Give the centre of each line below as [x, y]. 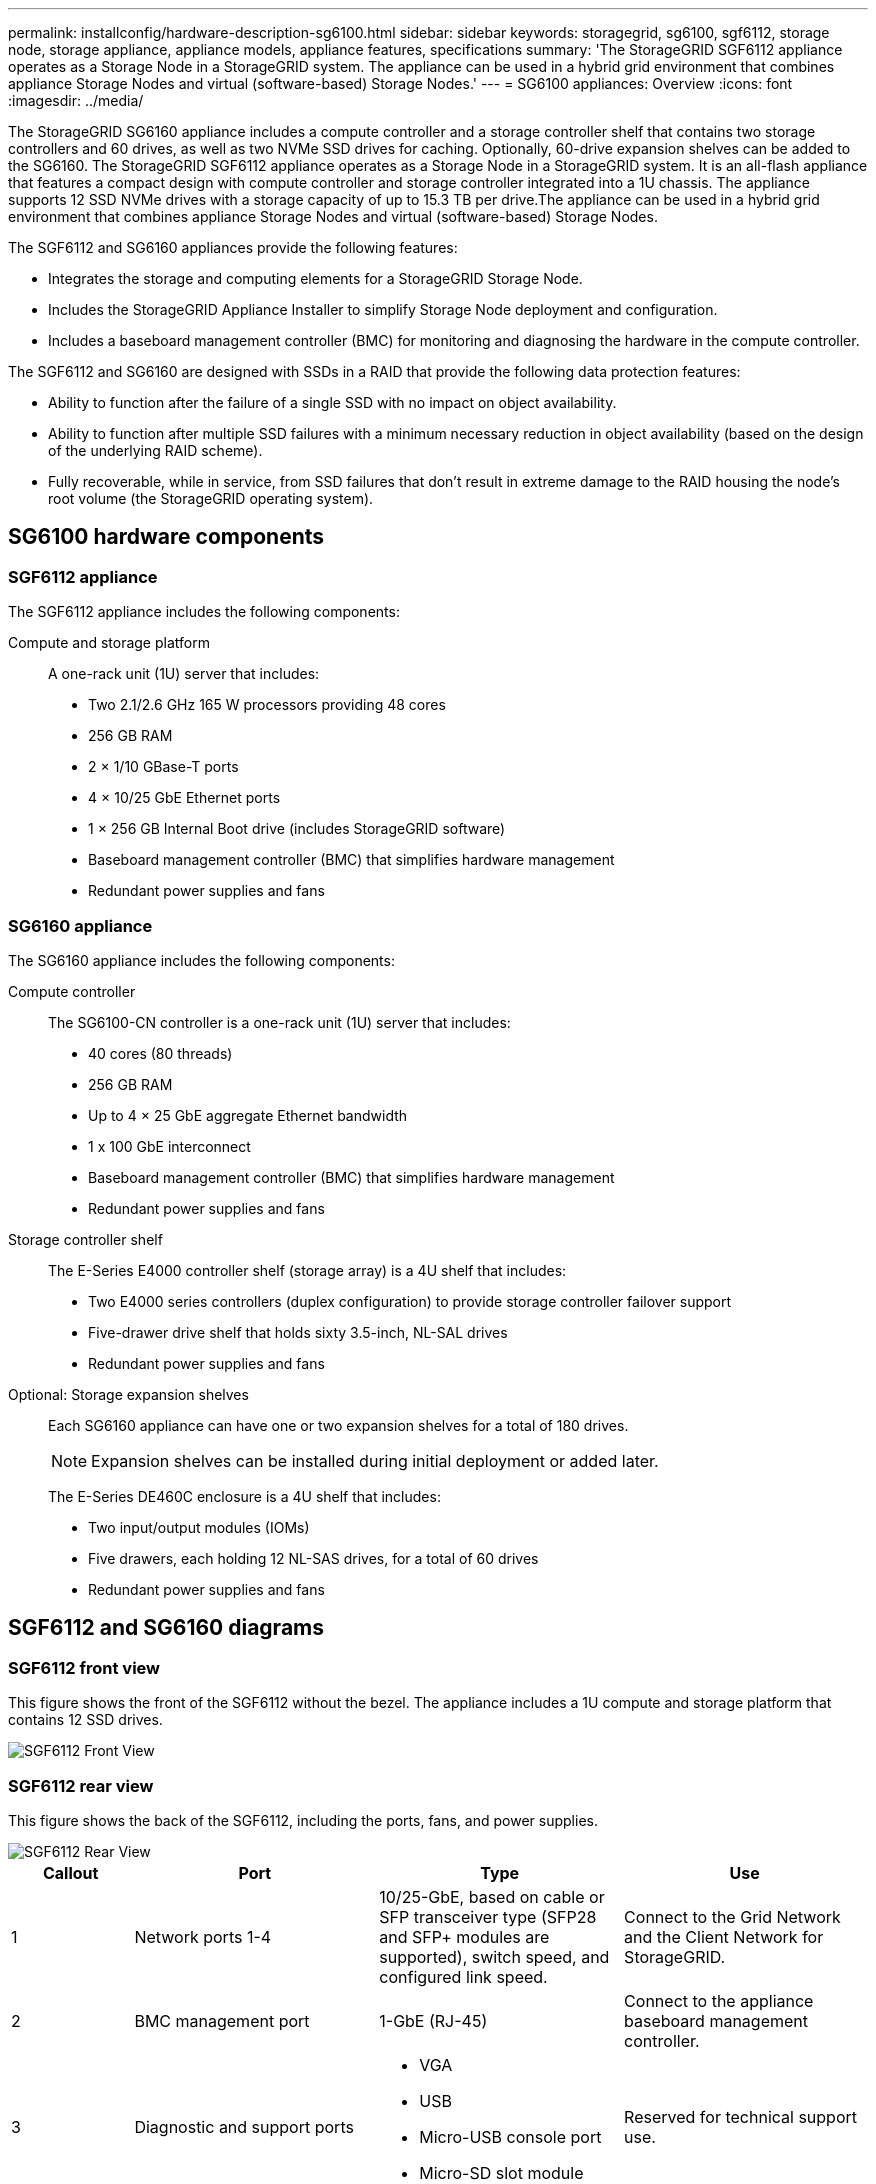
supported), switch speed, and [494, 1956]
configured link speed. [463, 1976]
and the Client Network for [724, 1936]
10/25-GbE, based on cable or [492, 1896]
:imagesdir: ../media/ [76, 100]
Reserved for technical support [741, 2116]
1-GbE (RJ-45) [433, 2020]
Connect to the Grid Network [732, 1916]
